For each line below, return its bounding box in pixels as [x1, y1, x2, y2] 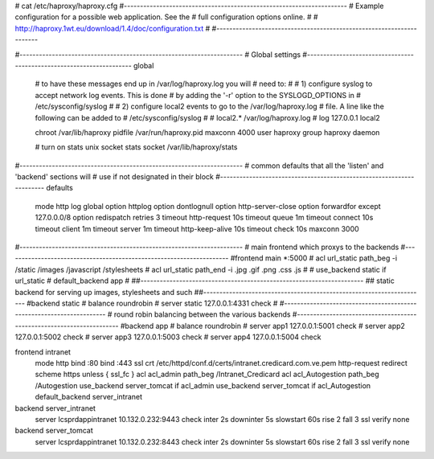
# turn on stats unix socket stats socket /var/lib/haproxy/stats [35, 142, 238, 152]
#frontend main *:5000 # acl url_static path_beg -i [230, 253, 398, 263]
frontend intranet [14, 346, 72, 357]
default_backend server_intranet [35, 392, 143, 402]
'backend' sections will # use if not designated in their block [14, 172, 215, 182]
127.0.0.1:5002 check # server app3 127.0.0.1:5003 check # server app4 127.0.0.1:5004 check [14, 332, 321, 342]
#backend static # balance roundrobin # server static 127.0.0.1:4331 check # [27, 298, 278, 308]
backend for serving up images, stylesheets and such [14, 287, 193, 297]
